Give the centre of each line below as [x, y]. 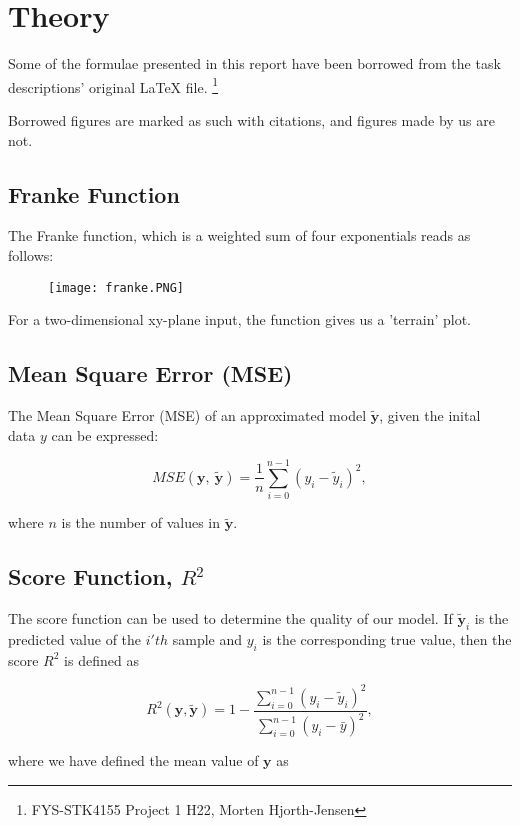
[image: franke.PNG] [116, 287]
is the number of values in [141, 522]
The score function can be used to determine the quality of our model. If [230, 618]
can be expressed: [105, 434]
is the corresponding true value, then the [387, 638]
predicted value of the [75, 638]
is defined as [101, 659]
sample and [207, 638]
